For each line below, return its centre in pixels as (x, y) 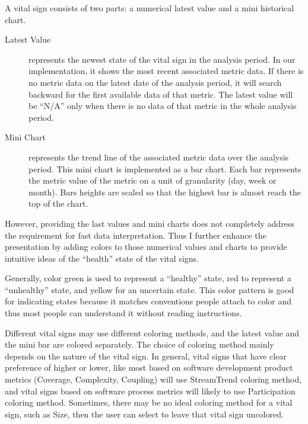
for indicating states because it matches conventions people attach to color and (148, 301)
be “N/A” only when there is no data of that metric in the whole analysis (163, 106)
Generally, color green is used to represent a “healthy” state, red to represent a (148, 278)
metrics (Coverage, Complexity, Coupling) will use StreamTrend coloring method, (153, 379)
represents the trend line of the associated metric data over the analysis (159, 157)
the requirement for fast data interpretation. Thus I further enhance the (136, 235)
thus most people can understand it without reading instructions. (123, 313)
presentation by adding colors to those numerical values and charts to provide (146, 247)
